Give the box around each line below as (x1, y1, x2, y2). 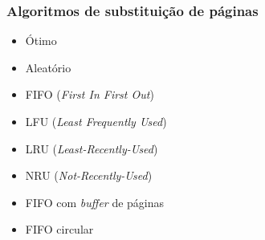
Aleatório (25, 59, 71, 75)
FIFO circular (25, 221, 94, 238)
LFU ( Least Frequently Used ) (25, 113, 167, 129)
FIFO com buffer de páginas (25, 193, 165, 210)
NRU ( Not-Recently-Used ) (25, 167, 153, 184)
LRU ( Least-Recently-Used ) (25, 140, 158, 157)
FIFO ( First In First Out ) (25, 86, 154, 103)
